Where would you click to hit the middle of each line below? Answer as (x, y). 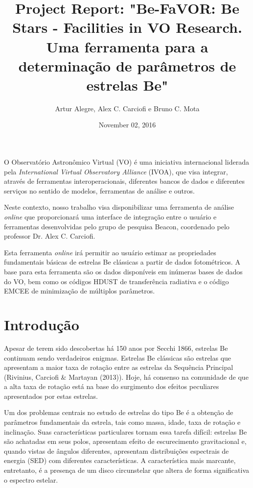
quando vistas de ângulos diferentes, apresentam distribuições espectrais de (116, 451)
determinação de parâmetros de (127, 65)
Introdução (42, 324)
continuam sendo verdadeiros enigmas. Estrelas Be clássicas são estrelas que (118, 357)
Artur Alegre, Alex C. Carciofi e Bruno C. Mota (127, 108)
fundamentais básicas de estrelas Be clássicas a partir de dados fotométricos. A (122, 262)
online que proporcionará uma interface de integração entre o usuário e (110, 217)
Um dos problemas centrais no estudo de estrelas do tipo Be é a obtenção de (119, 412)
